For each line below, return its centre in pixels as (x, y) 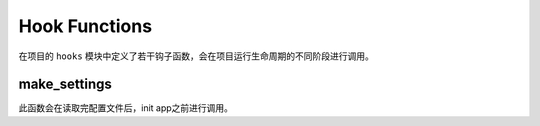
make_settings (65, 84)
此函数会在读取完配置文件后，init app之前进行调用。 (126, 108)
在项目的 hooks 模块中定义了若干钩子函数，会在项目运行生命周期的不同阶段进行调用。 (196, 56)
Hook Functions (85, 26)
